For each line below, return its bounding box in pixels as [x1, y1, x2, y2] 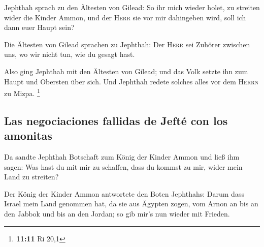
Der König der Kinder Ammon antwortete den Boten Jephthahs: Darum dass [4, 188, 244, 199]
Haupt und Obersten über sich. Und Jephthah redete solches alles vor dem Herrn [4, 76, 259, 86]
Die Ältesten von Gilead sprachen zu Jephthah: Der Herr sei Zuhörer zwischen [4, 39, 250, 49]
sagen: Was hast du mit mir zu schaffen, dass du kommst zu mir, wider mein [4, 161, 243, 172]
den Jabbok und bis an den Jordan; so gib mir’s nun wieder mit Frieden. [4, 208, 230, 219]
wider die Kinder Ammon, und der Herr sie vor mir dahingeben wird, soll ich [4, 12, 246, 22]
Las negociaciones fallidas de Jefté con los [4, 112, 228, 128]
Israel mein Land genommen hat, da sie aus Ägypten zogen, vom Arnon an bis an [4, 198, 258, 209]
